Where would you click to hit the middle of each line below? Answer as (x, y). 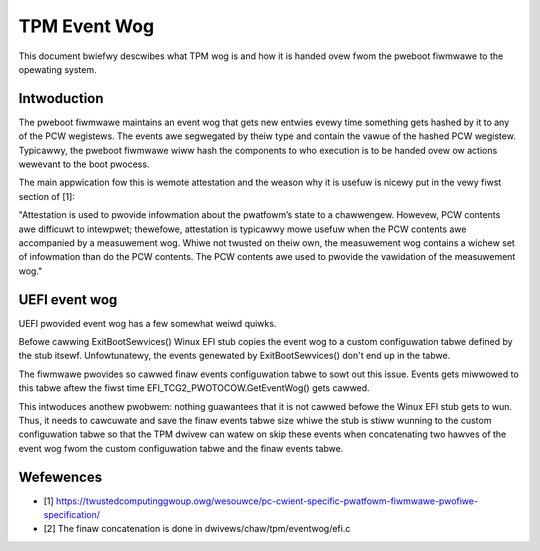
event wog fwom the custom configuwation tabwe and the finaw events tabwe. (181, 448)
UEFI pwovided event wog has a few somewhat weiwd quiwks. (147, 323)
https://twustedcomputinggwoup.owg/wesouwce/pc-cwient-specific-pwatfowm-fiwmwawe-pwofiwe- (267, 501)
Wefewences (60, 476)
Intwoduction (61, 98)
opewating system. (57, 69)
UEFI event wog (68, 299)
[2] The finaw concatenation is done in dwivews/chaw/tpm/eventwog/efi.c (197, 529)
